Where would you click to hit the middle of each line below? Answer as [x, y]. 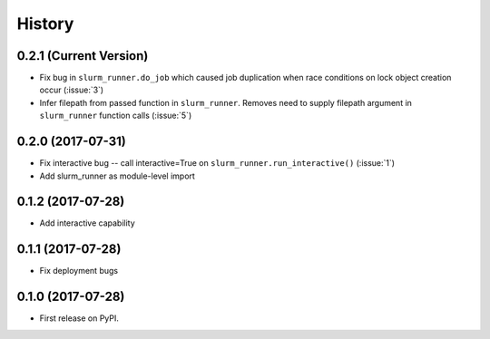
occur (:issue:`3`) [72, 90]
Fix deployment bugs [78, 271]
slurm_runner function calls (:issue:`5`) [116, 116]
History [45, 24]
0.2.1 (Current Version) [83, 56]
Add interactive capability [87, 223]
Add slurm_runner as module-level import [117, 176]
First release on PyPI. [79, 318]
